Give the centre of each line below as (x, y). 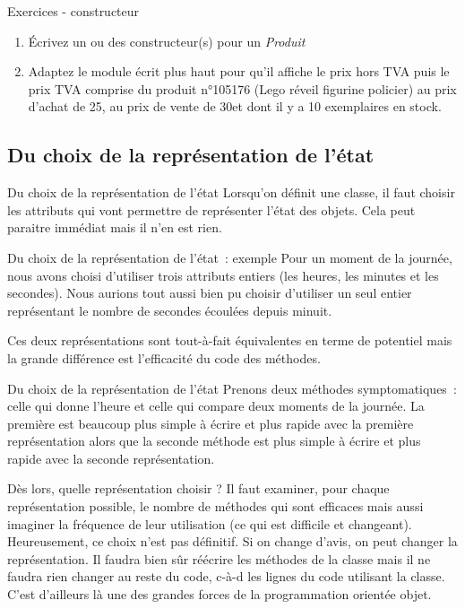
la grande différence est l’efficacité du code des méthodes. (164, 357)
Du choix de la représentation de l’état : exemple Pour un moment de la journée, (230, 257)
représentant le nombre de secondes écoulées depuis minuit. (170, 310)
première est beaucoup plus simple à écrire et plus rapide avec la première (211, 423)
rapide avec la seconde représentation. (111, 458)
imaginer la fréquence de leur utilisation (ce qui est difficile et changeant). (210, 523)
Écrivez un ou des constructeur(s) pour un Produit (167, 41)
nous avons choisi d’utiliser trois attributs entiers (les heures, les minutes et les (223, 275)
